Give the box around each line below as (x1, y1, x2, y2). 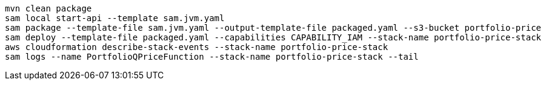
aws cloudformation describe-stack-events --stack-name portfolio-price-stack (5, 42, 388, 52)
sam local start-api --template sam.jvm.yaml (5, 13, 225, 23)
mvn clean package (5, 4, 92, 13)
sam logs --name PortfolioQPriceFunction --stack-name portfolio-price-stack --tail (5, 52, 419, 61)
